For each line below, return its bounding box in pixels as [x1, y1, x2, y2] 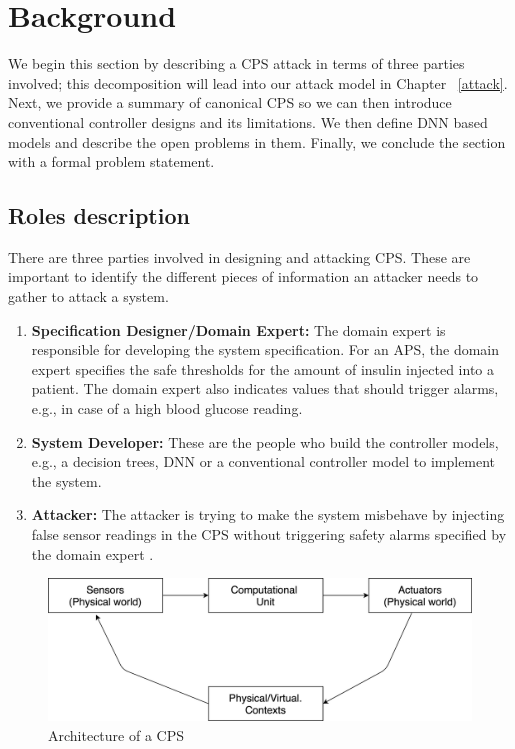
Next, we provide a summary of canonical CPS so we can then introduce [8, 92, 452, 113]
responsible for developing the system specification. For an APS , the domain [31, 339, 500, 360]
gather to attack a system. [8, 286, 169, 307]
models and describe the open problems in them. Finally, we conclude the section [8, 131, 506, 152]
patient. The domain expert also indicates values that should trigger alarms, [31, 378, 499, 399]
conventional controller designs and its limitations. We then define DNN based [8, 111, 488, 132]
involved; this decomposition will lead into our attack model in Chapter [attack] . [8, 72, 508, 93]
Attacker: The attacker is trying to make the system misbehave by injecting [31, 504, 505, 525]
